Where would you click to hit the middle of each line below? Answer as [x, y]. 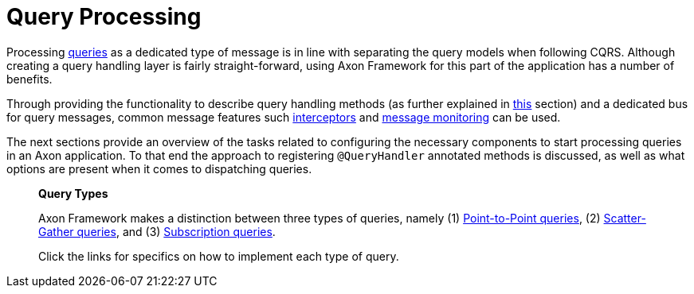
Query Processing [104, 17]
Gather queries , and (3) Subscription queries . [157, 231]
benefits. [29, 79]
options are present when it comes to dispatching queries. [159, 168]
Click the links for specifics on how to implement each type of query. [219, 256]
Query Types [73, 193]
